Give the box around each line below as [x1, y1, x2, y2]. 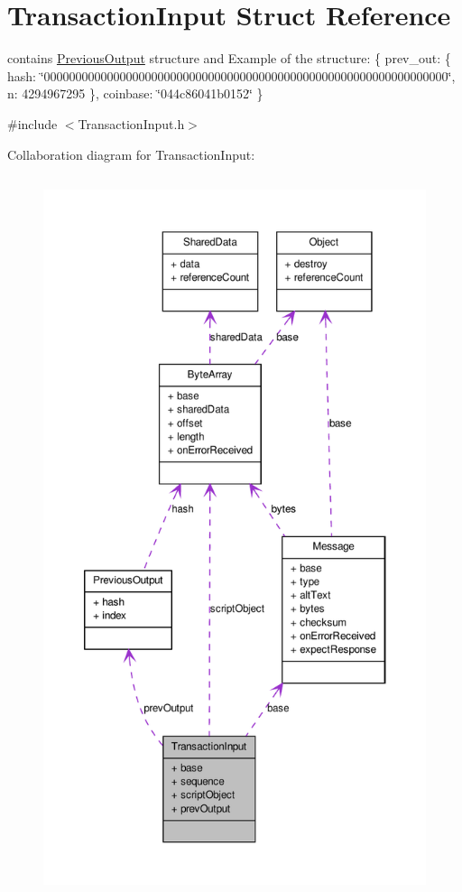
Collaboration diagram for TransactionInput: [7, 144, 255, 163]
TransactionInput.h [78, 114, 185, 133]
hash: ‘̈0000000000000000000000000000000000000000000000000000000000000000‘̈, [7, 66, 456, 85]
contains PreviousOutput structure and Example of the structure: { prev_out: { [7, 49, 451, 68]
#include [7, 114, 58, 133]
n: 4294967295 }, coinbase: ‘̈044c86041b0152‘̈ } [7, 84, 263, 103]
